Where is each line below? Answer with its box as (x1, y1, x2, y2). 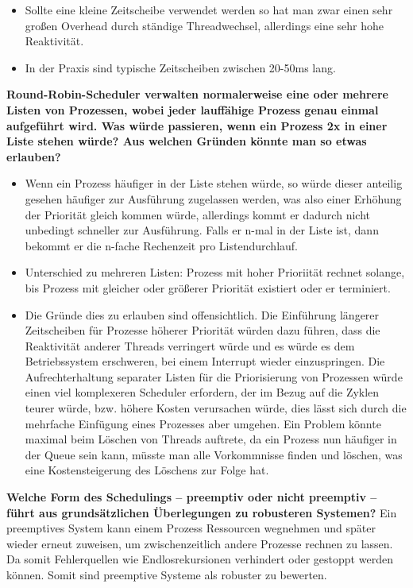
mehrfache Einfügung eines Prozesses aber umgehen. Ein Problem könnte (25, 415, 381, 431)
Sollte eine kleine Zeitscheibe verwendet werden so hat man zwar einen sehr (25, 2, 393, 17)
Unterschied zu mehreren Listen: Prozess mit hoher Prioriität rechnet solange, (25, 264, 405, 280)
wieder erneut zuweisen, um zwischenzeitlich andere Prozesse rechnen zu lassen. (6, 535, 393, 551)
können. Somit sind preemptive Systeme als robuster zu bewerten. (6, 567, 327, 582)
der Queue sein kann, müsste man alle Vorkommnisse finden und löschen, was (25, 446, 403, 462)
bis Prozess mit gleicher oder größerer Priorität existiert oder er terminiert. (25, 279, 391, 296)
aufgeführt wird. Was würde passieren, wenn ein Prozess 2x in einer (6, 117, 388, 133)
